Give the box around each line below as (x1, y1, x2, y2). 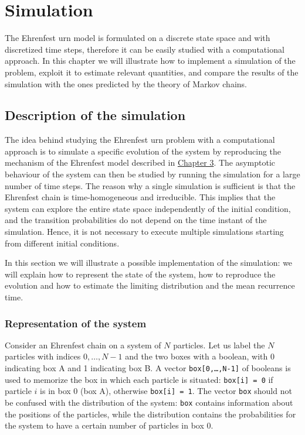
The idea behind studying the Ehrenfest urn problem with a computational (5, 133, 275, 146)
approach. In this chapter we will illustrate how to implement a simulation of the (5, 54, 296, 67)
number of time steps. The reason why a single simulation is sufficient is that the (5, 179, 296, 191)
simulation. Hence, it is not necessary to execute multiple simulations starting (5, 225, 284, 238)
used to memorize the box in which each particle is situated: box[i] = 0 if (5, 373, 273, 385)
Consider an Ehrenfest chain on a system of (5, 338, 161, 351)
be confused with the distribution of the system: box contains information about (5, 396, 293, 408)
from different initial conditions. (5, 237, 120, 249)
